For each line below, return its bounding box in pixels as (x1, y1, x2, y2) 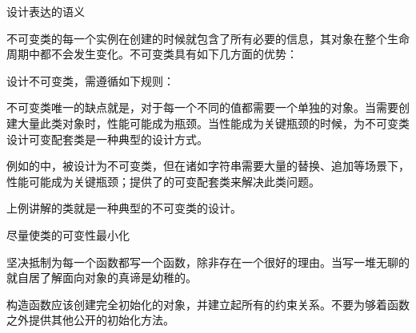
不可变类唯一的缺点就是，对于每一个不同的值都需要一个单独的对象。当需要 (6, 99, 398, 116)
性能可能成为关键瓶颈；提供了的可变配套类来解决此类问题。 (6, 172, 320, 189)
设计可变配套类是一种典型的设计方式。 (6, 130, 208, 147)
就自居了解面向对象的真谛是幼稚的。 (6, 269, 197, 286)
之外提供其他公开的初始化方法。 (6, 311, 174, 328)
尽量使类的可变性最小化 (6, 226, 130, 243)
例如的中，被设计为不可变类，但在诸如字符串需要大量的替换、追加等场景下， (6, 157, 410, 174)
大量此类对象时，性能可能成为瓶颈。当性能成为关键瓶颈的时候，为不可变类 (17, 114, 410, 131)
